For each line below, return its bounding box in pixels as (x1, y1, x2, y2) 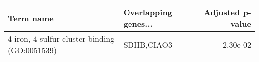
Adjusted (203, 6, 240, 18)
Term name (8, 12, 54, 24)
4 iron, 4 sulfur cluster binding (8, 33, 115, 44)
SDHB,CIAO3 (123, 38, 173, 50)
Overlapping (123, 6, 172, 18)
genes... (123, 18, 153, 29)
